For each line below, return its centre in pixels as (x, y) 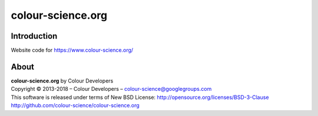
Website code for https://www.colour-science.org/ (72, 50)
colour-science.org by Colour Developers (62, 81)
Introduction (34, 36)
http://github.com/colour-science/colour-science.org (75, 105)
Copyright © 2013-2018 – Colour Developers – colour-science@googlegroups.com (111, 89)
